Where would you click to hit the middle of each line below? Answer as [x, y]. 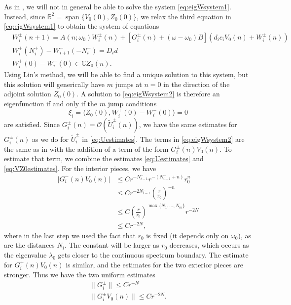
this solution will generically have [54, 84]
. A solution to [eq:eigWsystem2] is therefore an [148, 94]
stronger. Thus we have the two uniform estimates [80, 275]
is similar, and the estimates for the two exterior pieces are [154, 264]
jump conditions [132, 103]
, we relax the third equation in [184, 16]
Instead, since [24, 16]
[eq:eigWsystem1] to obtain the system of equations [82, 26]
